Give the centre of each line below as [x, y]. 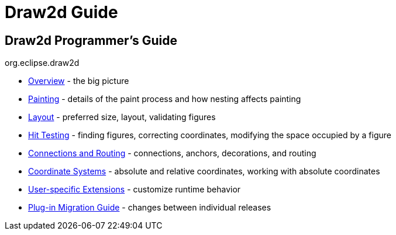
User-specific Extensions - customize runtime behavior [135, 190]
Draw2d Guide [61, 12]
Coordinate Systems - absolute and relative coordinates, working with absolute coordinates [204, 171]
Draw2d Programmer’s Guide [91, 40]
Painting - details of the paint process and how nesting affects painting [165, 99]
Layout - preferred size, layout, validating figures [122, 117]
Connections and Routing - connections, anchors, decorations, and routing [172, 153]
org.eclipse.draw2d [42, 63]
